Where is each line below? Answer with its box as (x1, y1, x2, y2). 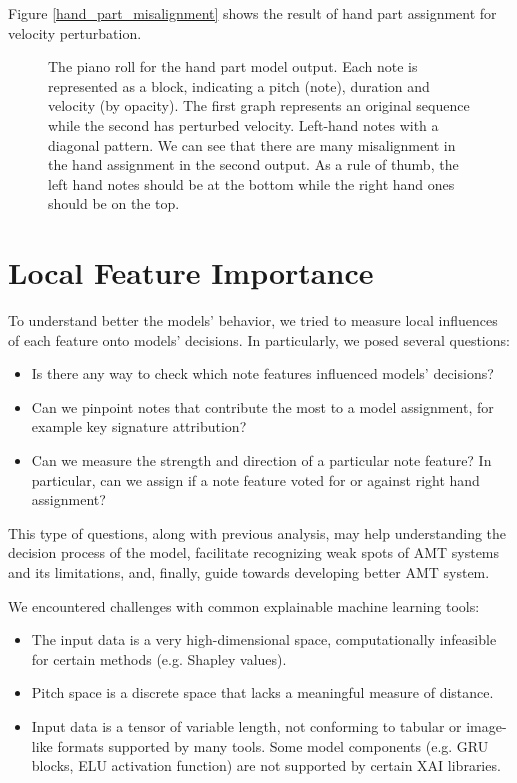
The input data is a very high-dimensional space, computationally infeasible (31, 629, 497, 650)
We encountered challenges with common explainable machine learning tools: (8, 595, 480, 616)
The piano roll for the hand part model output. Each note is (48, 56, 418, 77)
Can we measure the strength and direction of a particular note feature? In (31, 450, 492, 471)
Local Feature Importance (8, 252, 374, 293)
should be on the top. (48, 193, 180, 214)
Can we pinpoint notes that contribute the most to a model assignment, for (31, 396, 494, 417)
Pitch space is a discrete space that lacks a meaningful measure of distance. (31, 682, 494, 703)
